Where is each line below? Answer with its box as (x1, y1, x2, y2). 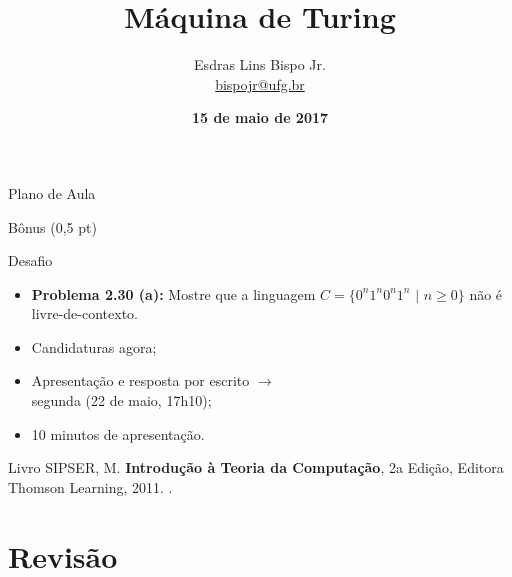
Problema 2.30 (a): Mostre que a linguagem (31, 283, 316, 304)
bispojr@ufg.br (215, 73, 305, 94)
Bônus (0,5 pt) (8, 216, 97, 237)
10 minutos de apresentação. (31, 423, 205, 444)
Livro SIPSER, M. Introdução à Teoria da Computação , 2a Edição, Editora (8, 457, 504, 478)
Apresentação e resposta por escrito (31, 370, 250, 391)
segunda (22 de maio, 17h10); (31, 390, 212, 411)
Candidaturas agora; (31, 336, 157, 357)
